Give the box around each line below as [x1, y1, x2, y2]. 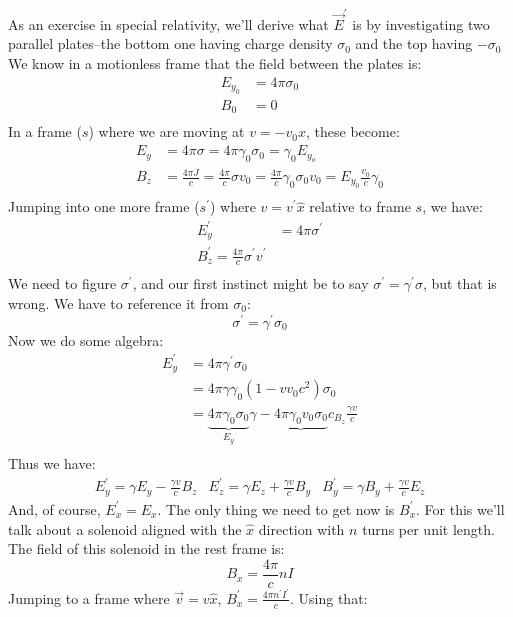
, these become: [306, 121, 400, 142]
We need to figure [8, 273, 117, 294]
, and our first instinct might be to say [132, 273, 369, 294]
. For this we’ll [416, 498, 505, 519]
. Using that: [290, 587, 368, 608]
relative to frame [309, 196, 411, 217]
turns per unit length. [362, 518, 495, 539]
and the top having [355, 33, 473, 54]
